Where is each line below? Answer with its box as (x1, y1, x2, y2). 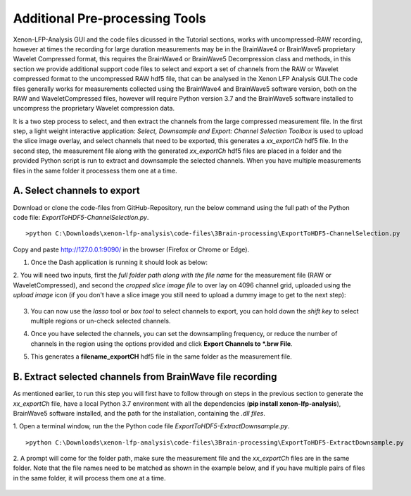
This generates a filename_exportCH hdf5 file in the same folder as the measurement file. (30, 352, 292, 361)
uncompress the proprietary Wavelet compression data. (13, 104, 175, 113)
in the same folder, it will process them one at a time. (13, 473, 166, 482)
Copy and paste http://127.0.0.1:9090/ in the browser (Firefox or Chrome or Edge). (13, 245, 250, 254)
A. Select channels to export (13, 185, 140, 197)
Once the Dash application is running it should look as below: (30, 258, 208, 267)
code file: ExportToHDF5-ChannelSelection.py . (13, 213, 149, 221)
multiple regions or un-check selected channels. (30, 317, 171, 325)
